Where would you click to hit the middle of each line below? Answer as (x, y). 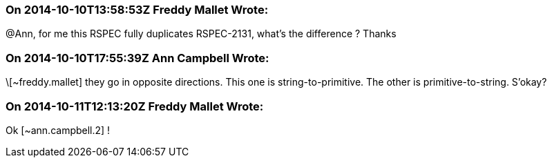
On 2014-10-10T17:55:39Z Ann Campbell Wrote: (137, 58)
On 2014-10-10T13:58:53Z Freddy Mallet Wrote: (137, 10)
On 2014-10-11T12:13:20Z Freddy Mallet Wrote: (135, 106)
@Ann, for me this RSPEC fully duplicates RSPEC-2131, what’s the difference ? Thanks (201, 34)
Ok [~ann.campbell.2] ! (58, 130)
